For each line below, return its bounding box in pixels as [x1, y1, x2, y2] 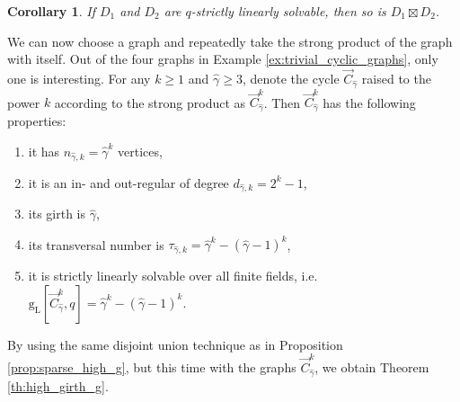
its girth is [28, 204, 85, 223]
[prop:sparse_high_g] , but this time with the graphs [7, 358, 296, 377]
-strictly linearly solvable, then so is [190, 2, 386, 20]
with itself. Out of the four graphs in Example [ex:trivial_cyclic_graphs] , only [7, 49, 438, 68]
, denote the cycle [242, 69, 340, 87]
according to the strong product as [54, 93, 246, 112]
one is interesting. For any [7, 69, 151, 87]
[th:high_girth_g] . [7, 376, 109, 395]
